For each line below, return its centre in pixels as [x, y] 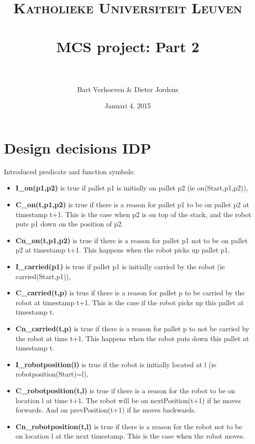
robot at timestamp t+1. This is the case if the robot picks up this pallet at [130, 302]
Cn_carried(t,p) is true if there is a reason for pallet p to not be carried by [132, 328]
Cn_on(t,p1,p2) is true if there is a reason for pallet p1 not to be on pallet [132, 240]
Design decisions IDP [78, 147]
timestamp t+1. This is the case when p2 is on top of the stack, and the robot [133, 214]
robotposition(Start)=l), [52, 374]
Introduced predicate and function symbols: [70, 171]
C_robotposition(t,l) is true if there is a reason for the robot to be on [125, 390]
